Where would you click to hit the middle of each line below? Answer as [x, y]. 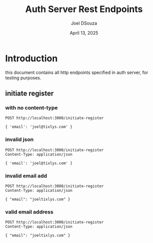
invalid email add [26, 176]
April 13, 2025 [84, 33]
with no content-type [31, 108]
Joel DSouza [84, 23]
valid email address [29, 212]
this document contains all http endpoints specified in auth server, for [77, 72]
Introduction [31, 58]
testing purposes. [23, 78]
